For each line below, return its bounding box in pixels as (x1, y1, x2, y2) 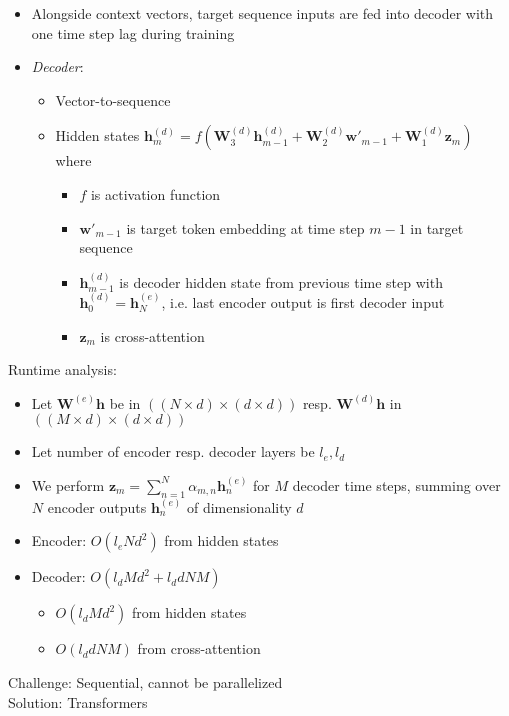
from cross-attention (137, 638, 261, 659)
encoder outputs (47, 496, 147, 517)
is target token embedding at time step (126, 217, 365, 238)
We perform (31, 474, 105, 495)
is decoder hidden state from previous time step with (119, 271, 443, 292)
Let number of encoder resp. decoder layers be (31, 441, 315, 462)
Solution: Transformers (8, 691, 148, 712)
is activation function (90, 183, 221, 204)
